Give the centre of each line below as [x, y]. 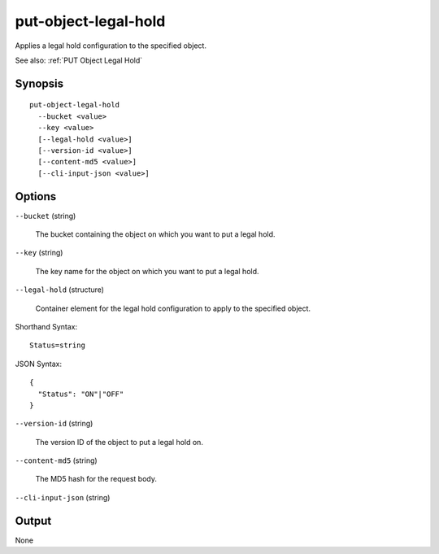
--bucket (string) [46, 216]
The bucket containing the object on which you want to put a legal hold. [155, 234]
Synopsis [39, 83]
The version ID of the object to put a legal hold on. [119, 442]
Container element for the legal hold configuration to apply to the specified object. [173, 308]
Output [33, 521]
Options [36, 196]
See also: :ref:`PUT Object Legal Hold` [79, 60]
